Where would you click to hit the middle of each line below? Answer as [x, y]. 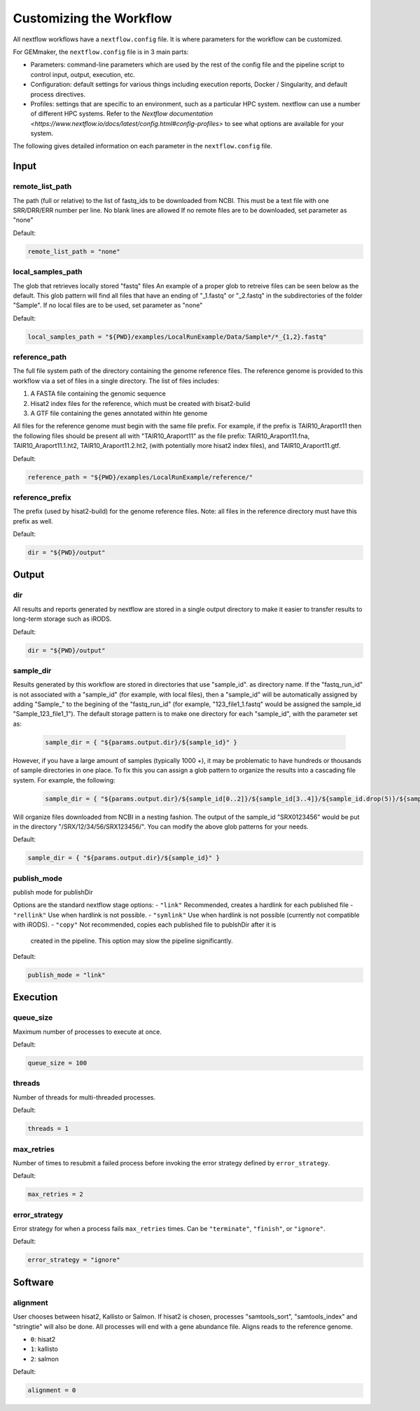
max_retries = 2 [56, 1194]
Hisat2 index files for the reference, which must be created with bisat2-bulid [140, 403]
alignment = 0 [52, 1390]
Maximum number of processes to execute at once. [87, 1032]
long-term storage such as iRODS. [62, 619]
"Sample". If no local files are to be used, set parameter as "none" [108, 305]
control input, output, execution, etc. [83, 74]
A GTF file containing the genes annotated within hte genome [119, 413]
